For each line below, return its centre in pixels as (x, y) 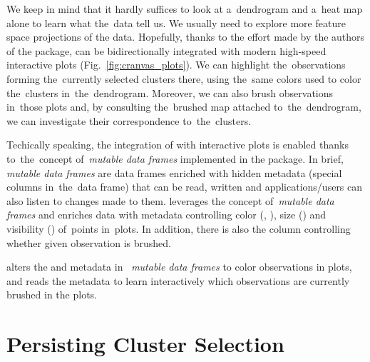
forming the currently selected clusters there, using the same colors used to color (184, 78)
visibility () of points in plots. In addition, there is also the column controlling (179, 228)
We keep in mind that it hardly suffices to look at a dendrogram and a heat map (185, 9)
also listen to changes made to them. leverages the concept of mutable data (170, 200)
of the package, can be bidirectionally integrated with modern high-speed (166, 50)
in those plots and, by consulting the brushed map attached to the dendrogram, (184, 107)
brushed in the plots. (52, 295)
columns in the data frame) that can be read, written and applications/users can (185, 187)
